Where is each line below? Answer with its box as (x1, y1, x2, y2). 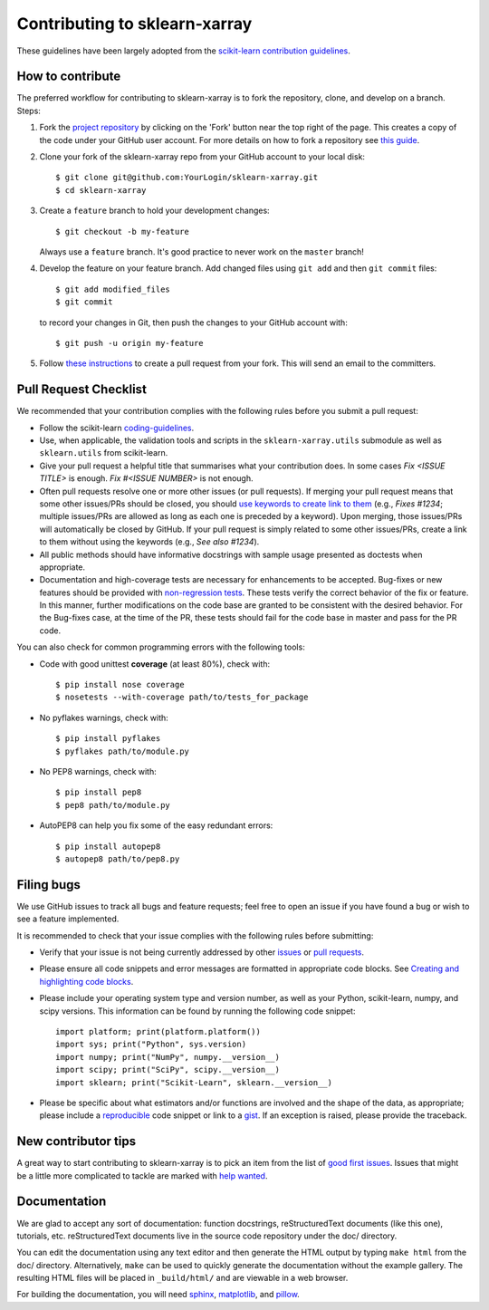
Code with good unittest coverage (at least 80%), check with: (39, 658, 271, 669)
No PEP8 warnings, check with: (39, 766, 158, 776)
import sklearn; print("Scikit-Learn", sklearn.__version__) (55, 1077, 332, 1087)
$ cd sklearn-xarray (55, 185, 147, 195)
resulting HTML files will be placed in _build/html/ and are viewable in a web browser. (16, 1273, 349, 1284)
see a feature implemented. (16, 913, 120, 924)
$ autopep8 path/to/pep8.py (55, 853, 180, 864)
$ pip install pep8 (55, 787, 142, 797)
